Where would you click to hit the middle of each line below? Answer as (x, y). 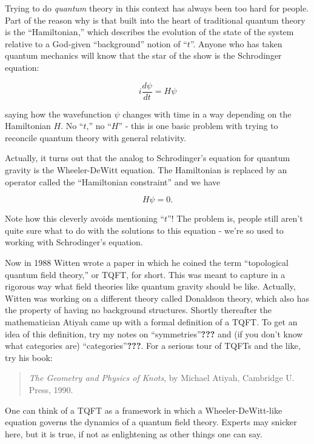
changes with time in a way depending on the (207, 114)
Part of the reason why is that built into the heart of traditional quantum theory (155, 20)
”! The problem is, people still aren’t (235, 218)
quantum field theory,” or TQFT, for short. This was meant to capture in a (145, 274)
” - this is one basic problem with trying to (198, 126)
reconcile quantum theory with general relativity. (96, 137)
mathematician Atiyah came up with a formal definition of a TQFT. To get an (151, 321)
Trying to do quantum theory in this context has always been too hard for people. (157, 8)
